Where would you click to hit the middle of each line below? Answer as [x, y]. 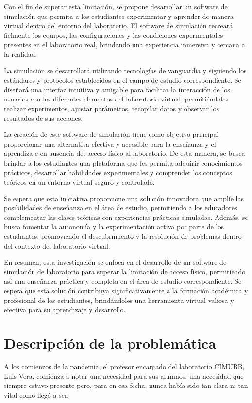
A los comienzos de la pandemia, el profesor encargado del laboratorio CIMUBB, [124, 366]
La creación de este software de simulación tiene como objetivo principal [111, 134]
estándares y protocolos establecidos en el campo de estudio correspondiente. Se [123, 80]
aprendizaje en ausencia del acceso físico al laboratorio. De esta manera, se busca [125, 153]
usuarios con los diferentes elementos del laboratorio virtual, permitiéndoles [116, 99]
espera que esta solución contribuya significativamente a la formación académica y [126, 291]
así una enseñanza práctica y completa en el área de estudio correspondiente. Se [123, 281]
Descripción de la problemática [110, 343]
